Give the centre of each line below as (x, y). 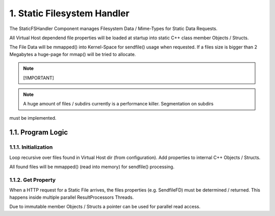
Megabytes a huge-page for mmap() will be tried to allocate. (73, 54)
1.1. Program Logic (39, 132)
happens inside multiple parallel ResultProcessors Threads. (72, 197)
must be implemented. (33, 118)
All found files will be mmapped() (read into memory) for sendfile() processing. (92, 167)
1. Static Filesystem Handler (70, 13)
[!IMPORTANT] (39, 78)
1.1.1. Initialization (31, 147)
